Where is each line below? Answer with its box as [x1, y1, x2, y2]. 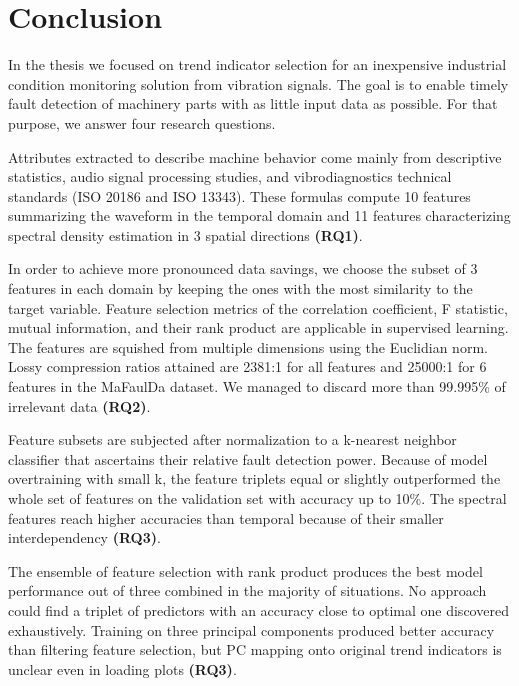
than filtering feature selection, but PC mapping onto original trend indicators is [8, 639, 502, 660]
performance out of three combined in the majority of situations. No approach [8, 580, 487, 601]
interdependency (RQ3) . [8, 527, 161, 548]
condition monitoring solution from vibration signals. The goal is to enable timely [8, 73, 509, 94]
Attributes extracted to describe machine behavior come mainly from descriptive [8, 146, 502, 167]
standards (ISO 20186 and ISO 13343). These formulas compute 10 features [8, 185, 471, 206]
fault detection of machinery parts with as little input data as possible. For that [8, 93, 498, 114]
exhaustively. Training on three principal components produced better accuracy [8, 619, 495, 640]
